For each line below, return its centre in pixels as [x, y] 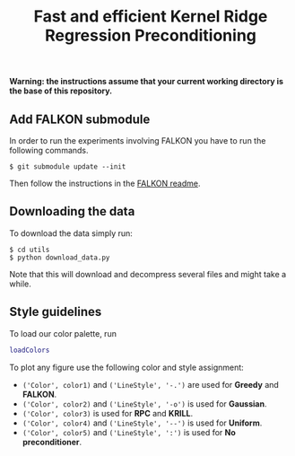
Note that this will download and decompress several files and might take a [148, 274]
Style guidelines [56, 312]
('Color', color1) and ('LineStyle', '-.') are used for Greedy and [151, 384]
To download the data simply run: [71, 233]
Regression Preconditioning [151, 35]
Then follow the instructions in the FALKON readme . [105, 183]
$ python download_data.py [60, 258]
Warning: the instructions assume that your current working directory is [147, 82]
